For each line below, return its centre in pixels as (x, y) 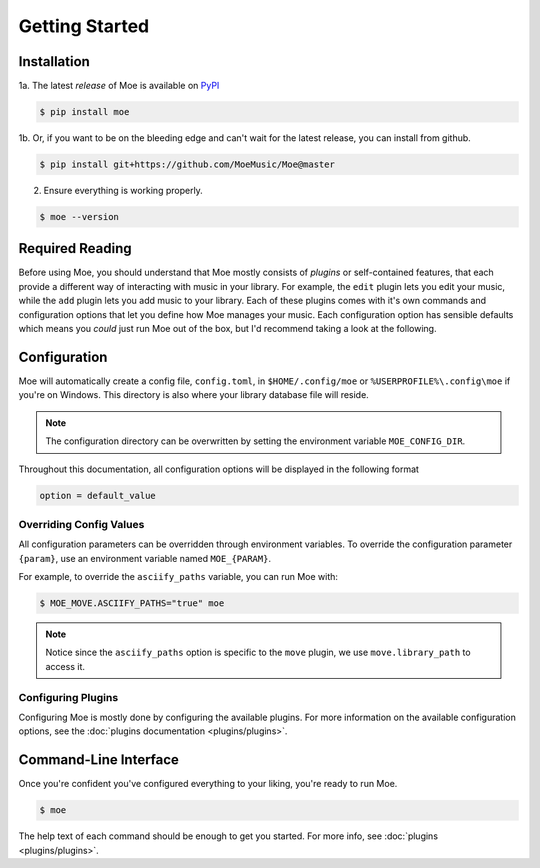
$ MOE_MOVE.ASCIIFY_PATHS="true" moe (132, 603)
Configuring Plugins (68, 697)
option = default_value (98, 495)
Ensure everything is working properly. (123, 190)
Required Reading (75, 248)
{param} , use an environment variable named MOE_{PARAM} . (145, 558)
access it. (65, 666)
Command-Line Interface (99, 760)
